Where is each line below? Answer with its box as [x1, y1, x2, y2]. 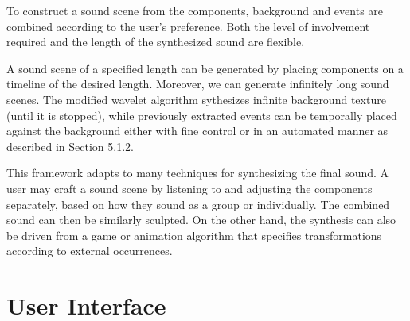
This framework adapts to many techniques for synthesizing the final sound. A [6, 164, 389, 181]
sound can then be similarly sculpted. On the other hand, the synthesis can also [6, 211, 396, 228]
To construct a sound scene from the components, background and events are [6, 2, 384, 18]
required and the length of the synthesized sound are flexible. [6, 33, 305, 50]
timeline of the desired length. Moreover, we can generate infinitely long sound [6, 75, 389, 92]
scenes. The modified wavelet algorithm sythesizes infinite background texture [6, 91, 386, 107]
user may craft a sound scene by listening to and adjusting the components [6, 180, 373, 196]
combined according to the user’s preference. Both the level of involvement [6, 17, 370, 34]
